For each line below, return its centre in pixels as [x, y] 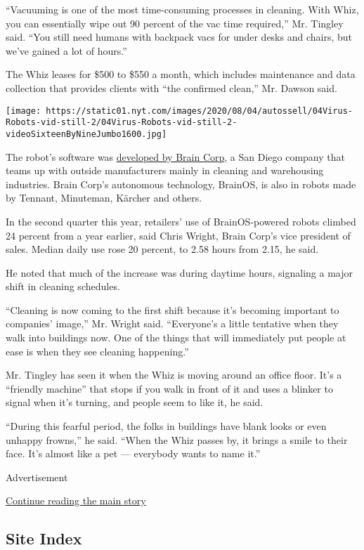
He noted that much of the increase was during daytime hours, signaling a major [179, 272]
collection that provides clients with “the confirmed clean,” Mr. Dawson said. [171, 87]
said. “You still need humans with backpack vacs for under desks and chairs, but [179, 37]
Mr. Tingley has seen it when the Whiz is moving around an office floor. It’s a [174, 375]
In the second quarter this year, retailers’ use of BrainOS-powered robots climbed [181, 221]
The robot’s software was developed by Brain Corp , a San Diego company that [175, 156]
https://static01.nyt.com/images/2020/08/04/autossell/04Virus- [199, 111]
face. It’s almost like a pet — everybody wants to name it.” [133, 453]
